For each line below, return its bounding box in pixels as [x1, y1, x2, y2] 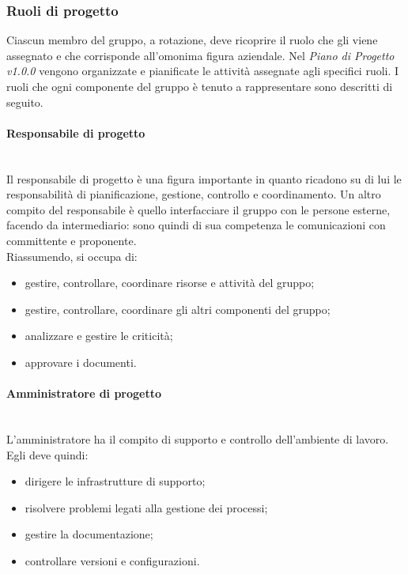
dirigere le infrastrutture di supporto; [25, 473, 206, 489]
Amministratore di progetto [6, 385, 162, 402]
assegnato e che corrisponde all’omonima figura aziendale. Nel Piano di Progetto [6, 47, 395, 63]
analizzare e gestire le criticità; [25, 327, 173, 344]
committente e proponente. [6, 232, 137, 248]
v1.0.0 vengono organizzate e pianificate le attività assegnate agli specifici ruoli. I [6, 62, 399, 79]
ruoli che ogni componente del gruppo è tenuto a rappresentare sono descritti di [6, 78, 393, 94]
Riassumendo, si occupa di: [6, 247, 138, 264]
